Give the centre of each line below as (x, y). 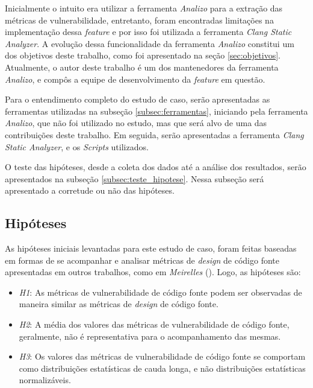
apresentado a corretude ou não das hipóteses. (90, 190)
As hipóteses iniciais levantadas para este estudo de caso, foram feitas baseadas (151, 248)
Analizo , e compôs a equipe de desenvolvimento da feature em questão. (135, 79)
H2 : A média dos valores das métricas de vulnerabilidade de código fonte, (154, 324)
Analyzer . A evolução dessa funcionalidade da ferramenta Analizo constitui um (150, 43)
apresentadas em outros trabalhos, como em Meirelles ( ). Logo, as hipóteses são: (153, 272)
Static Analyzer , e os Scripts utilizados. (77, 146)
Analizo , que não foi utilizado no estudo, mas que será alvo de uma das (136, 123)
